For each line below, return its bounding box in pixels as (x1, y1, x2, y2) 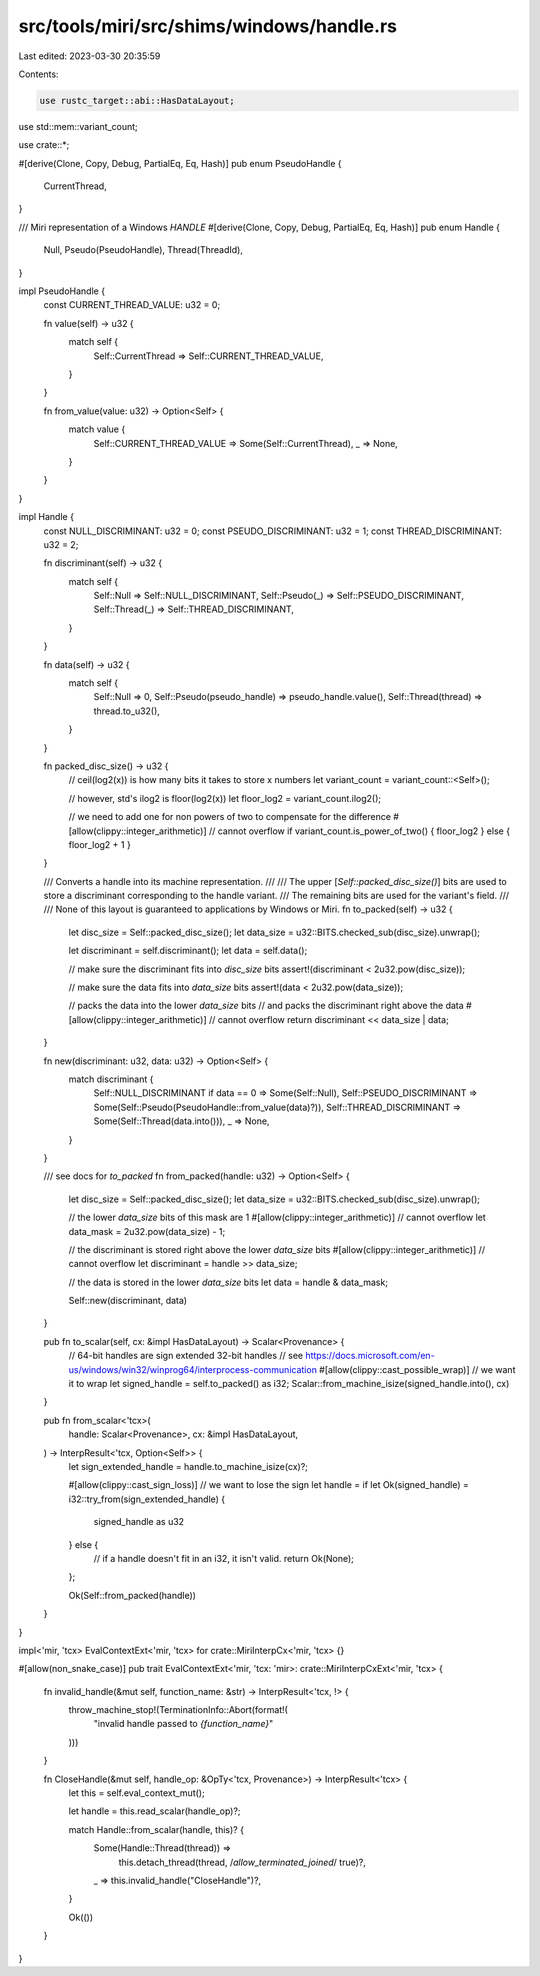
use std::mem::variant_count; (18, 120, 139, 132)
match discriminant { (68, 1073, 154, 1085)
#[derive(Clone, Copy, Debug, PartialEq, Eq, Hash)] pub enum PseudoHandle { (18, 157, 342, 169)
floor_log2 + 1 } (68, 838, 132, 850)
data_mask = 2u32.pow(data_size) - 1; (68, 1225, 226, 1237)
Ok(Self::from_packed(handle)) (68, 1589, 197, 1601)
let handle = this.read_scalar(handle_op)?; (68, 1805, 241, 1817)
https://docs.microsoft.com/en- (305, 1350, 435, 1362)
